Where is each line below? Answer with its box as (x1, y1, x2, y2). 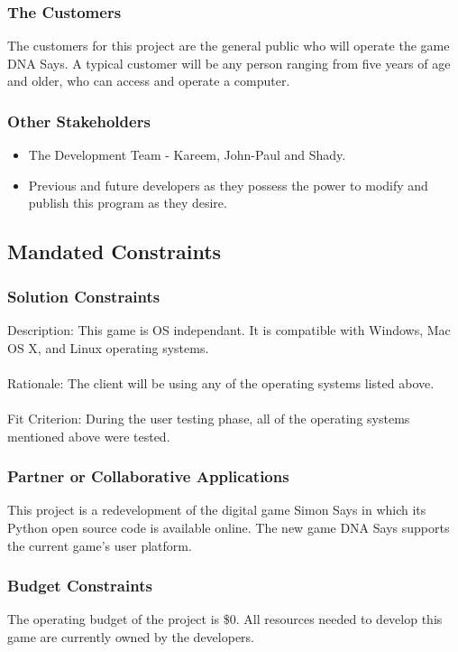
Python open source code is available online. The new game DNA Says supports (7, 517, 450, 536)
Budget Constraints (7, 574, 152, 597)
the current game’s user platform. (7, 536, 192, 554)
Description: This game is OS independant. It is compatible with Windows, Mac (7, 321, 451, 339)
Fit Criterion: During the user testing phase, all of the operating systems (7, 408, 410, 427)
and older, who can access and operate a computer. (7, 71, 290, 90)
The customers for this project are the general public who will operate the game (7, 36, 450, 55)
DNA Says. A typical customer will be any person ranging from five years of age (7, 53, 451, 72)
